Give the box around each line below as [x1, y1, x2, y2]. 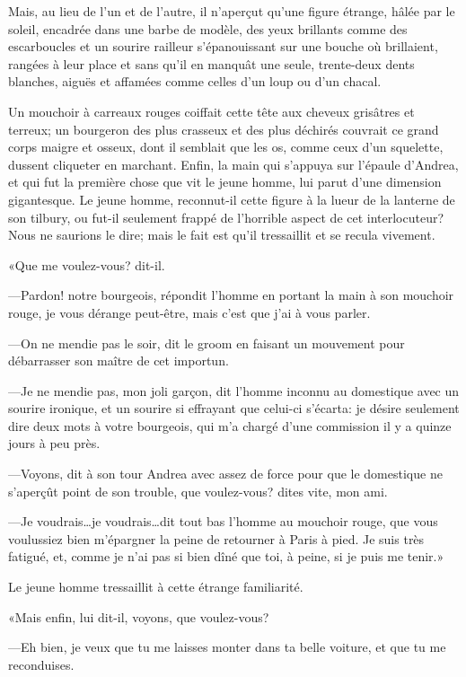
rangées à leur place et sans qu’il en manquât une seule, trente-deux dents [8, 54, 415, 73]
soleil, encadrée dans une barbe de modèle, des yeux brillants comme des [8, 19, 408, 38]
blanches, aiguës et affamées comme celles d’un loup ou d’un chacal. [8, 72, 382, 91]
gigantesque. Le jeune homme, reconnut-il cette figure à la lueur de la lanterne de [8, 189, 455, 208]
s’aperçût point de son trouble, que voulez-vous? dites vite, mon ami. [8, 481, 388, 500]
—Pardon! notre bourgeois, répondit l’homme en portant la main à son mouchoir [8, 286, 454, 304]
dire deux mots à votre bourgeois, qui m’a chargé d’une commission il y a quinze [8, 416, 452, 435]
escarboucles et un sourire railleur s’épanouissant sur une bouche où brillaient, [8, 37, 438, 56]
